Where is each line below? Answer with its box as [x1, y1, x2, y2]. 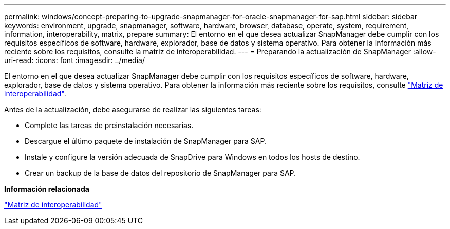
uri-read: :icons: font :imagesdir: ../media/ [4, 56, 145, 65]
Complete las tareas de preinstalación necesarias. [25, 121, 194, 130]
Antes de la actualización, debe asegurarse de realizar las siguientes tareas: [4, 105, 261, 114]
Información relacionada [4, 184, 89, 193]
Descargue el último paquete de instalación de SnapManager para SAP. [25, 137, 267, 145]
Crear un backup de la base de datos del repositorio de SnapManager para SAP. [25, 169, 296, 177]
